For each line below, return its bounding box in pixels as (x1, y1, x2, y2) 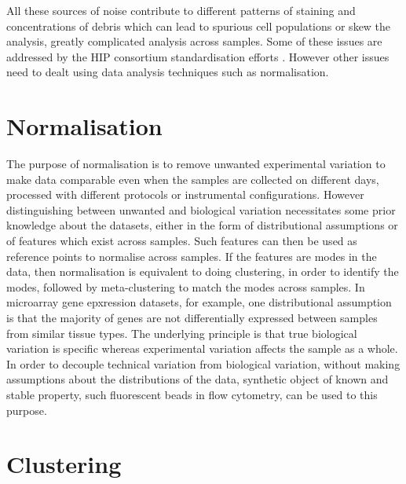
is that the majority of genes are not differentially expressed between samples (6, 310, 378, 326)
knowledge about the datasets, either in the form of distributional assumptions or (6, 217, 398, 233)
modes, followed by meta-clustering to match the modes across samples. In (6, 278, 365, 295)
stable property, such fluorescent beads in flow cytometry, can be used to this (6, 387, 378, 402)
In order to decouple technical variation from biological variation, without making (6, 355, 401, 372)
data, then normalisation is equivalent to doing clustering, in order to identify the (6, 263, 399, 280)
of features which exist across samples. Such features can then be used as (6, 233, 357, 249)
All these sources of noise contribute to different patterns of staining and (6, 2, 356, 18)
